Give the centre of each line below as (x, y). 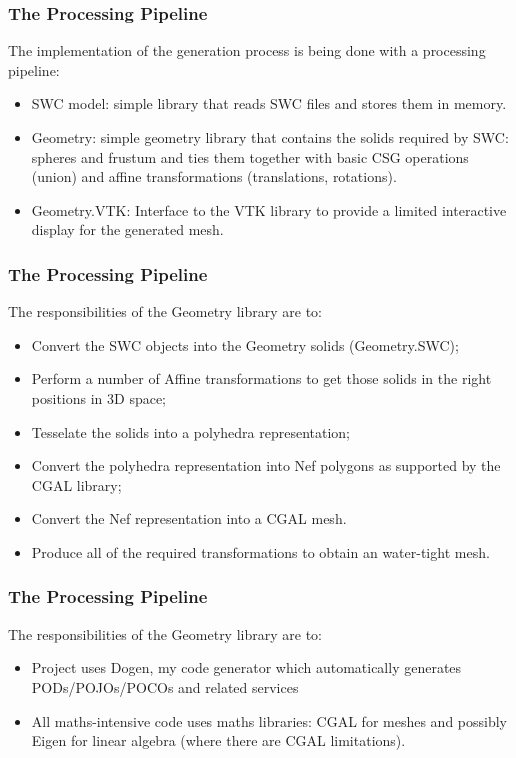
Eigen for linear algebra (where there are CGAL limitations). (218, 740)
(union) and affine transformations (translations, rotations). (214, 176)
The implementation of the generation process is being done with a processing (247, 50)
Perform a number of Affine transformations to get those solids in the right (261, 378)
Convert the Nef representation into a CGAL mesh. (189, 518)
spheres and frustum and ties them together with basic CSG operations (250, 156)
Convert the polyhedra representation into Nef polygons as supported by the (266, 465)
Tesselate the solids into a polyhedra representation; (191, 431)
